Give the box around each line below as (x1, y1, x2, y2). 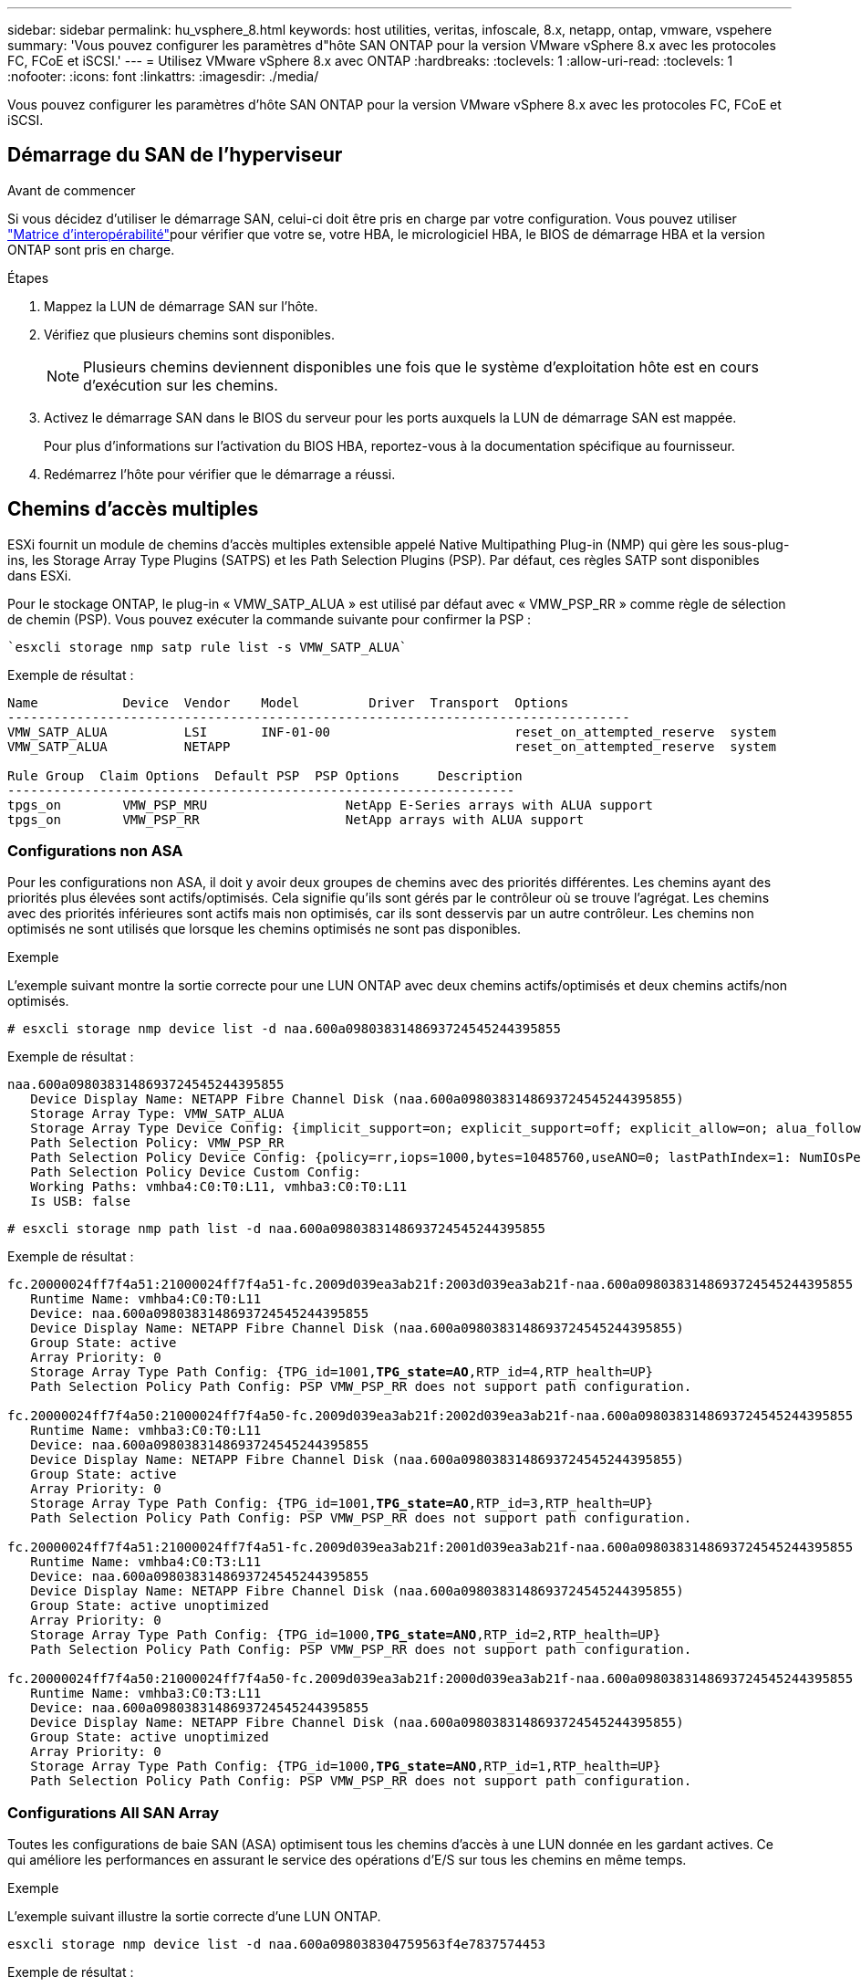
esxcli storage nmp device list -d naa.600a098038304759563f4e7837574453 (7, 1937, 546, 1952)
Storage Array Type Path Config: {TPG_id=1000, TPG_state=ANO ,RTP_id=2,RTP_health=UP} (30, 1627, 661, 1643)
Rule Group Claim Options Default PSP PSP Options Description (7, 768, 523, 783)
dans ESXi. (7, 567, 72, 583)
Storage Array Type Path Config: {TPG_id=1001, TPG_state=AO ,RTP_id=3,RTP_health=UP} (30, 1496, 654, 1511)
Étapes (7, 269, 49, 286)
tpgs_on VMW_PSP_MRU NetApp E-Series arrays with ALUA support (7, 797, 654, 812)
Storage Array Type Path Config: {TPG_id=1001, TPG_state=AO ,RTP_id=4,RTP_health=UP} (30, 1365, 654, 1380)
